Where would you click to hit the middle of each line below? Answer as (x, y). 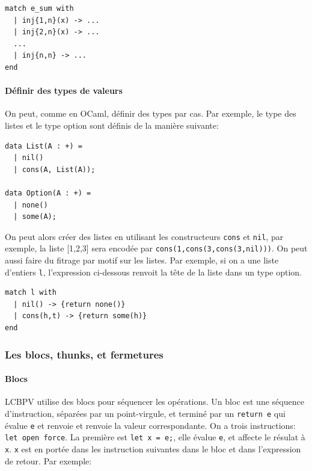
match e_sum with (39, 8)
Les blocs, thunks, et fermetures (84, 354)
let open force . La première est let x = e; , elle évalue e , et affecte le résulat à (155, 437)
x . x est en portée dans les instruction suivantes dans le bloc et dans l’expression (153, 448)
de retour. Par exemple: (48, 460)
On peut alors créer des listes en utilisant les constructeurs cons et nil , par (144, 236)
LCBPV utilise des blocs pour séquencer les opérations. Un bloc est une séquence (154, 402)
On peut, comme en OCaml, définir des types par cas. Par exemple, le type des (151, 113)
